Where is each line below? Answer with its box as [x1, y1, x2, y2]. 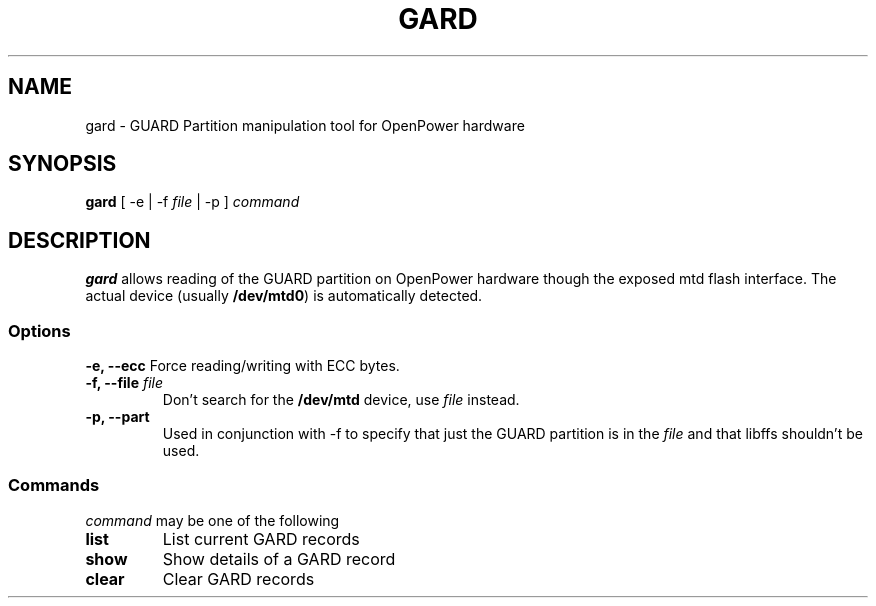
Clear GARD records [162, 568, 315, 589]
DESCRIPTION [8, 227, 151, 253]
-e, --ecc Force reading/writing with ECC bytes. [85, 357, 400, 375]
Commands [8, 475, 100, 496]
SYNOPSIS [8, 151, 117, 177]
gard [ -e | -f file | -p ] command [85, 193, 300, 211]
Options [8, 320, 71, 341]
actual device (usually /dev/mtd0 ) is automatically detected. [85, 287, 483, 305]
